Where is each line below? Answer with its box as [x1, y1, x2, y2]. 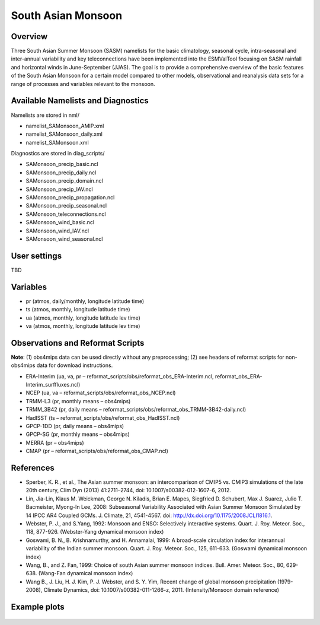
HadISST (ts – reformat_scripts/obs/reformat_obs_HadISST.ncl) [25, 414, 180, 421]
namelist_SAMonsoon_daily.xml [25, 130, 103, 138]
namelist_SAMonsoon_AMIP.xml [25, 122, 104, 129]
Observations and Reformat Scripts [11, 338, 145, 348]
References [11, 463, 55, 473]
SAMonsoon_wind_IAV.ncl [25, 227, 89, 234]
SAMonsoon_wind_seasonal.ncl [25, 235, 103, 243]
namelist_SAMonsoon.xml [25, 139, 89, 146]
